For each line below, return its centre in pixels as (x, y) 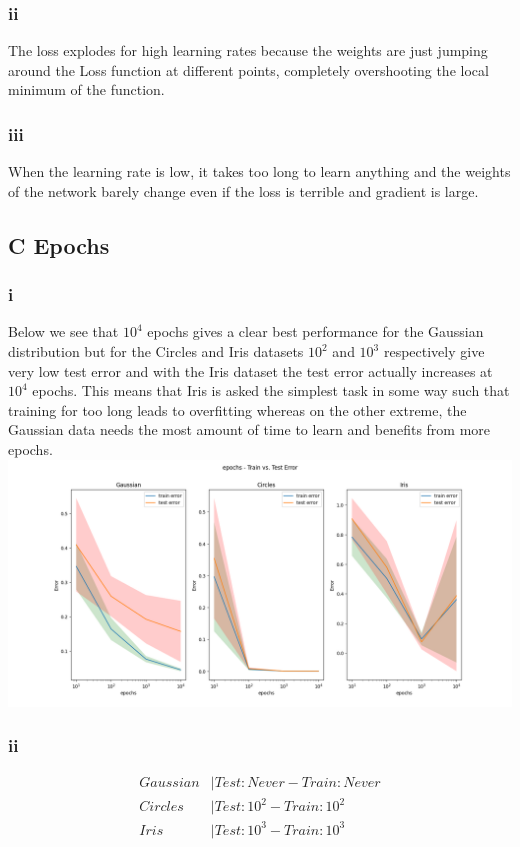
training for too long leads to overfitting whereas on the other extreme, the (237, 409)
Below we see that (63, 331)
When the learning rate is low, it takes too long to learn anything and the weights (259, 171)
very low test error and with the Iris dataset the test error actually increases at (250, 370)
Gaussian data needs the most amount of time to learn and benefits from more (249, 429)
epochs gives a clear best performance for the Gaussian (315, 331)
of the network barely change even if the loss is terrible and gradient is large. (243, 190)
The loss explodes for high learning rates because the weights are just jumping (248, 50)
